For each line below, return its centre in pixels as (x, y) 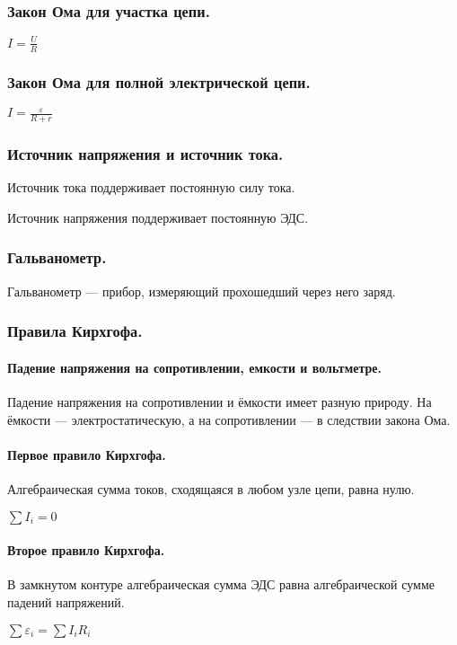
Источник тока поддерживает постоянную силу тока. (151, 187)
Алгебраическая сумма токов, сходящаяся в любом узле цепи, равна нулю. (211, 488)
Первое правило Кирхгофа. (87, 454)
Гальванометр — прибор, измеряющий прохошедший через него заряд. (202, 291)
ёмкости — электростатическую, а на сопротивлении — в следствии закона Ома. (229, 419)
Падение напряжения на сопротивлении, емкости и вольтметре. (194, 367)
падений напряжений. (66, 601)
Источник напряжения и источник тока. (145, 154)
